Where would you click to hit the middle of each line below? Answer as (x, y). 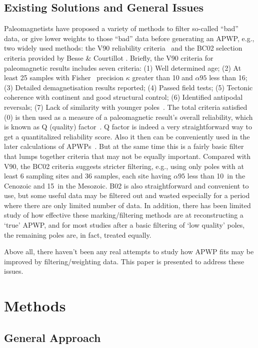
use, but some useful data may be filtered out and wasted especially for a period (127, 195)
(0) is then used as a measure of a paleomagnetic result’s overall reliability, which (128, 117)
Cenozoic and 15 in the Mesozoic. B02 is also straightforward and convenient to (126, 185)
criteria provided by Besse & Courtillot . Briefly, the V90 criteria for (109, 57)
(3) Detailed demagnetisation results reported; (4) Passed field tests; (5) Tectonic (128, 87)
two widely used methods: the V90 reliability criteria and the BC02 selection (123, 48)
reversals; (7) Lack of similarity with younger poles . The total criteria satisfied (126, 107)
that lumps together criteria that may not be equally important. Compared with (127, 156)
